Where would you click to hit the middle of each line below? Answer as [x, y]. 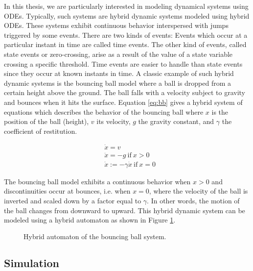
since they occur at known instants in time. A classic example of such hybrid [119, 73]
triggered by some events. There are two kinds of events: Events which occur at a [126, 35]
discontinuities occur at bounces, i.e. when [67, 191]
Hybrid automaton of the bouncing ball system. [95, 236]
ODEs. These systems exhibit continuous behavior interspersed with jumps [116, 25]
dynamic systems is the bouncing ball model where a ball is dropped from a [118, 83]
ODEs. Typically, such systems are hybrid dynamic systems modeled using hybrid [127, 15]
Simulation [32, 262]
